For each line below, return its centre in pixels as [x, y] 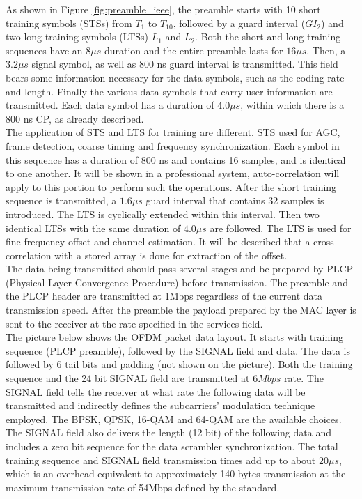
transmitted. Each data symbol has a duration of [110, 105]
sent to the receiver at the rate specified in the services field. [134, 323]
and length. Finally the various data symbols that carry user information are [169, 91]
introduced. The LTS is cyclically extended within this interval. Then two [163, 214]
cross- [325, 241]
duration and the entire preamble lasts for [194, 50]
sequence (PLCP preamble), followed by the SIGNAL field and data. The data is [178, 350]
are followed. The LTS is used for [281, 228]
